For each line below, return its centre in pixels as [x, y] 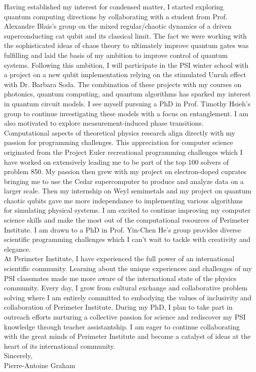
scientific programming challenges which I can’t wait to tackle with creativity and [127, 239]
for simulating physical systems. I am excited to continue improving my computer [128, 210]
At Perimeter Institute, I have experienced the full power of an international [119, 258]
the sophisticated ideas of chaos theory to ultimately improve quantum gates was [126, 45]
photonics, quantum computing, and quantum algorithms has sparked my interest [128, 94]
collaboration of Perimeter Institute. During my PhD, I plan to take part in [118, 307]
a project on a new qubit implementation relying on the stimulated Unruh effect [125, 74]
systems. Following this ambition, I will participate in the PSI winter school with [126, 65]
